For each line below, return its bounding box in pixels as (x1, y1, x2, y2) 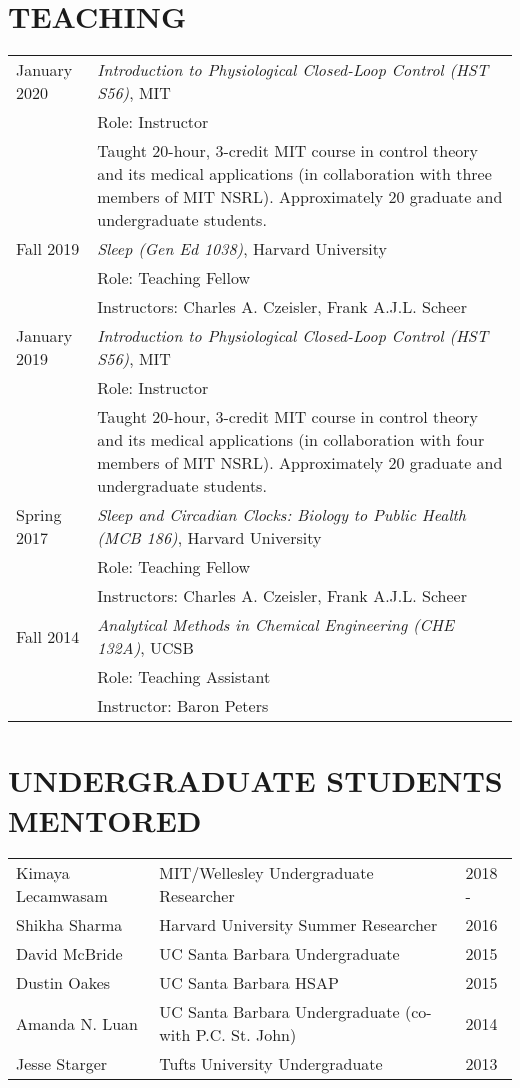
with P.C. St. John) (159, 1023, 297, 1047)
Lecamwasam (16, 884, 108, 908)
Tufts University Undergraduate (159, 1052, 383, 1076)
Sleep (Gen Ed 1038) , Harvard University (97, 237, 387, 261)
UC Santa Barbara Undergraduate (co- (159, 1000, 432, 1024)
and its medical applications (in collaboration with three (97, 162, 492, 186)
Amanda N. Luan (16, 1011, 139, 1035)
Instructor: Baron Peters (97, 694, 269, 718)
